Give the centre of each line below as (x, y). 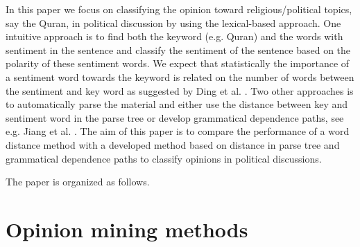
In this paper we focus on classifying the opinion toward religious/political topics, (179, 9)
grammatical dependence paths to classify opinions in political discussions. (164, 158)
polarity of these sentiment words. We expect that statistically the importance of (178, 63)
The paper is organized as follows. (78, 182)
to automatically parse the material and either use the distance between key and (177, 104)
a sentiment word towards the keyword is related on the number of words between (180, 76)
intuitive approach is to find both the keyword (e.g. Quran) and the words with (174, 36)
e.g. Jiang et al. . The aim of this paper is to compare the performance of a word (178, 131)
